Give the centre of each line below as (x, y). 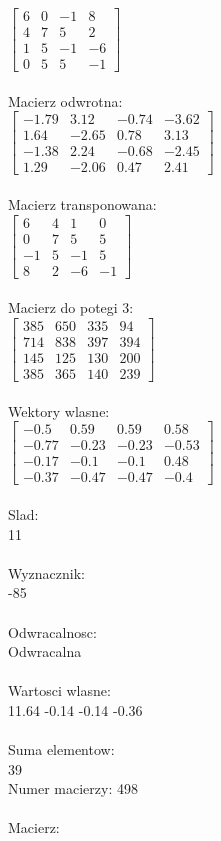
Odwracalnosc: (52, 631)
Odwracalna (45, 651)
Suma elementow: (61, 749)
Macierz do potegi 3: (71, 307)
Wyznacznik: (47, 572)
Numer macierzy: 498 (73, 788)
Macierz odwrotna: (65, 100)
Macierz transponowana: (82, 204)
